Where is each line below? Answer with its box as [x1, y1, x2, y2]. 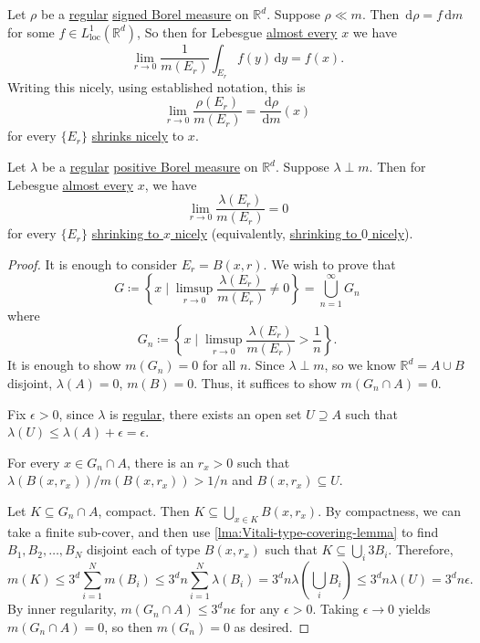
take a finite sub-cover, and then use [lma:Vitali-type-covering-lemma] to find [7, 522, 439, 541]
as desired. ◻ [234, 617, 310, 636]
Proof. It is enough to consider [7, 254, 178, 273]
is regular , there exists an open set [110, 404, 302, 423]
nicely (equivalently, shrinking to [174, 224, 358, 243]
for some [7, 22, 55, 41]
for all [203, 355, 236, 374]
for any [240, 599, 280, 618]
